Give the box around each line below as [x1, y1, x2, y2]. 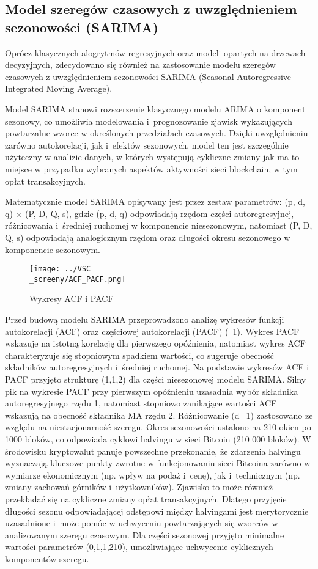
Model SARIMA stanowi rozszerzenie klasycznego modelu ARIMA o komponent [5, 102, 306, 115]
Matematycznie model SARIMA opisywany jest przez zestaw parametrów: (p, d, [5, 195, 305, 208]
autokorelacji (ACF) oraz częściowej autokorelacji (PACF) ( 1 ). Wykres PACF [5, 325, 300, 337]
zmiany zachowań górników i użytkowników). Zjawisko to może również [5, 480, 273, 493]
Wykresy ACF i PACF [29, 292, 114, 305]
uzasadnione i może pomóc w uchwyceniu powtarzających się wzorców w [5, 516, 278, 529]
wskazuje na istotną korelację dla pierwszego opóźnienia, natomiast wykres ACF [5, 337, 306, 350]
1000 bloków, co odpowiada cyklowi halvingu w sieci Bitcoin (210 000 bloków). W [5, 432, 311, 445]
